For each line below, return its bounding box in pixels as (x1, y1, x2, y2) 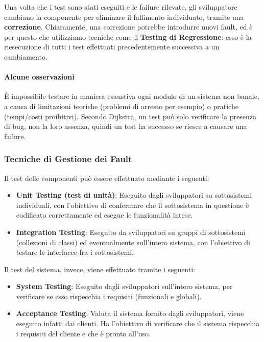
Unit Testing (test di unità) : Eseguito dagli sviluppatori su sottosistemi (16, 190, 252, 200)
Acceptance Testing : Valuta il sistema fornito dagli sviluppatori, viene (16, 308, 244, 319)
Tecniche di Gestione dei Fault (4, 152, 132, 165)
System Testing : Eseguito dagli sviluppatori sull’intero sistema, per (16, 281, 233, 292)
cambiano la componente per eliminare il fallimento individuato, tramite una (4, 11, 244, 22)
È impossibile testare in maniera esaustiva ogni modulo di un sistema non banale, (4, 91, 259, 101)
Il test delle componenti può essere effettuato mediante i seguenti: (4, 172, 209, 183)
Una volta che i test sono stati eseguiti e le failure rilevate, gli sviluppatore (4, 2, 237, 12)
